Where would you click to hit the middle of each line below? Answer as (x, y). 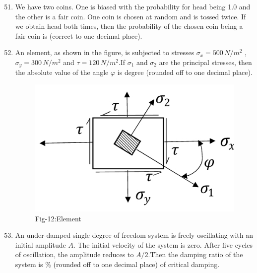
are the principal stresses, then (205, 62)
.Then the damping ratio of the (195, 254)
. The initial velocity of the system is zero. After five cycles (163, 244)
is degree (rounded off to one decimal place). (185, 72)
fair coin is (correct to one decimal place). (79, 35)
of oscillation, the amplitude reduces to (74, 254)
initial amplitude (40, 244)
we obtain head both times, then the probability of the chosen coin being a (129, 26)
